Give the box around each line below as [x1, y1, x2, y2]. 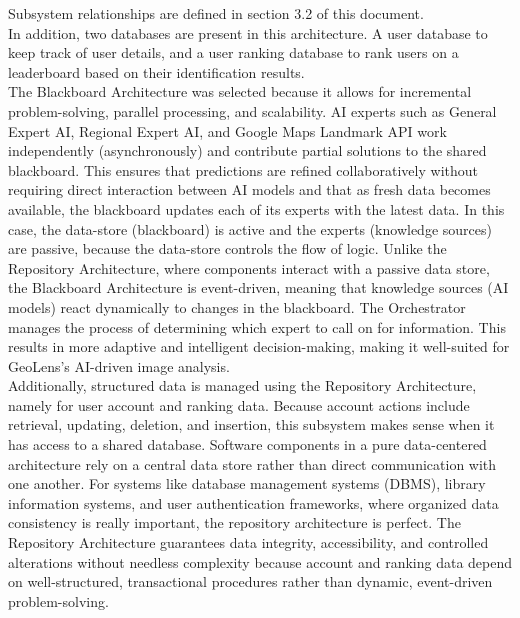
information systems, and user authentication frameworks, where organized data [8, 492, 499, 513]
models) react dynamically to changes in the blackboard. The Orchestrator [8, 296, 466, 317]
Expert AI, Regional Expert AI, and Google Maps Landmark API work [8, 120, 447, 141]
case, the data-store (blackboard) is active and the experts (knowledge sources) [8, 218, 492, 239]
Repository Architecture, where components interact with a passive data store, [8, 257, 490, 278]
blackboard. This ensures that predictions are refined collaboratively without [8, 159, 478, 180]
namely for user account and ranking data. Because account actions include [8, 394, 470, 415]
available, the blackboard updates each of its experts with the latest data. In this [8, 198, 505, 219]
